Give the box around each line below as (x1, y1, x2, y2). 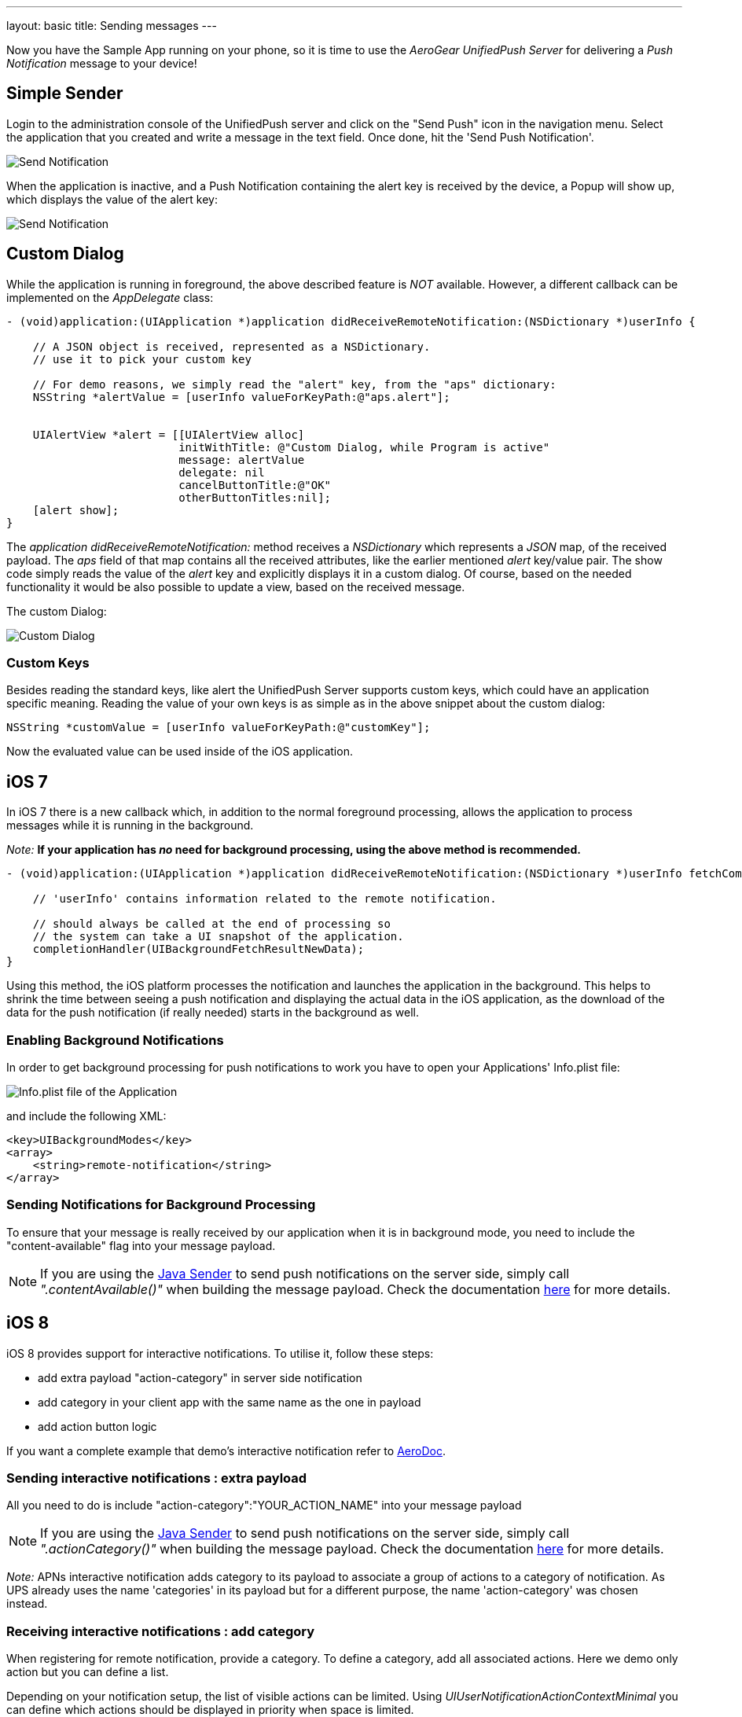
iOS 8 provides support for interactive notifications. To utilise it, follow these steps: (6, 1346, 434, 1360)
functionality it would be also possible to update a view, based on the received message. (6, 579, 465, 594)
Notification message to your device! (6, 57, 197, 70)
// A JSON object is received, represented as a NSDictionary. (32, 340, 431, 353)
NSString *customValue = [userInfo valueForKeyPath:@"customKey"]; (6, 721, 431, 734)
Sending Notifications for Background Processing (6, 1197, 316, 1213)
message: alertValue (178, 453, 305, 466)
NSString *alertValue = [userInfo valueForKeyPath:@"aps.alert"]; (32, 390, 450, 403)
